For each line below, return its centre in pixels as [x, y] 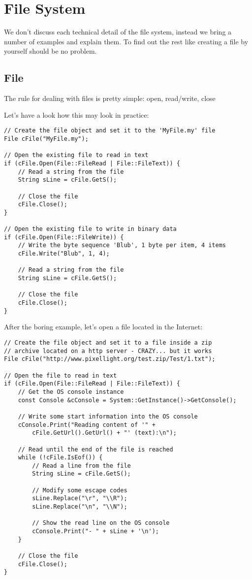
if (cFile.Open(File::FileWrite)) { [64, 237]
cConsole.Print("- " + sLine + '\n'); [95, 531]
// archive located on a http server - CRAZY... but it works [108, 351]
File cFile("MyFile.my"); [46, 139]
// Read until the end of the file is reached [95, 449]
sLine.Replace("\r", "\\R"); [80, 499]
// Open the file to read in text [61, 375]
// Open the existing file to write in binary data [90, 229]
